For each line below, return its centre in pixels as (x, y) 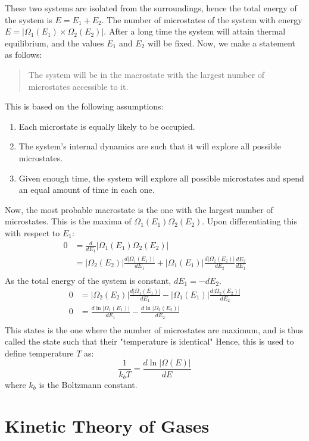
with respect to (32, 232)
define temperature (39, 353)
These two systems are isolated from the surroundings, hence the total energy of (151, 8)
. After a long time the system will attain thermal (195, 31)
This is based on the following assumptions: (84, 106)
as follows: (24, 54)
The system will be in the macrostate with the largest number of (146, 74)
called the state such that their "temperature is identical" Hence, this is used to (149, 341)
